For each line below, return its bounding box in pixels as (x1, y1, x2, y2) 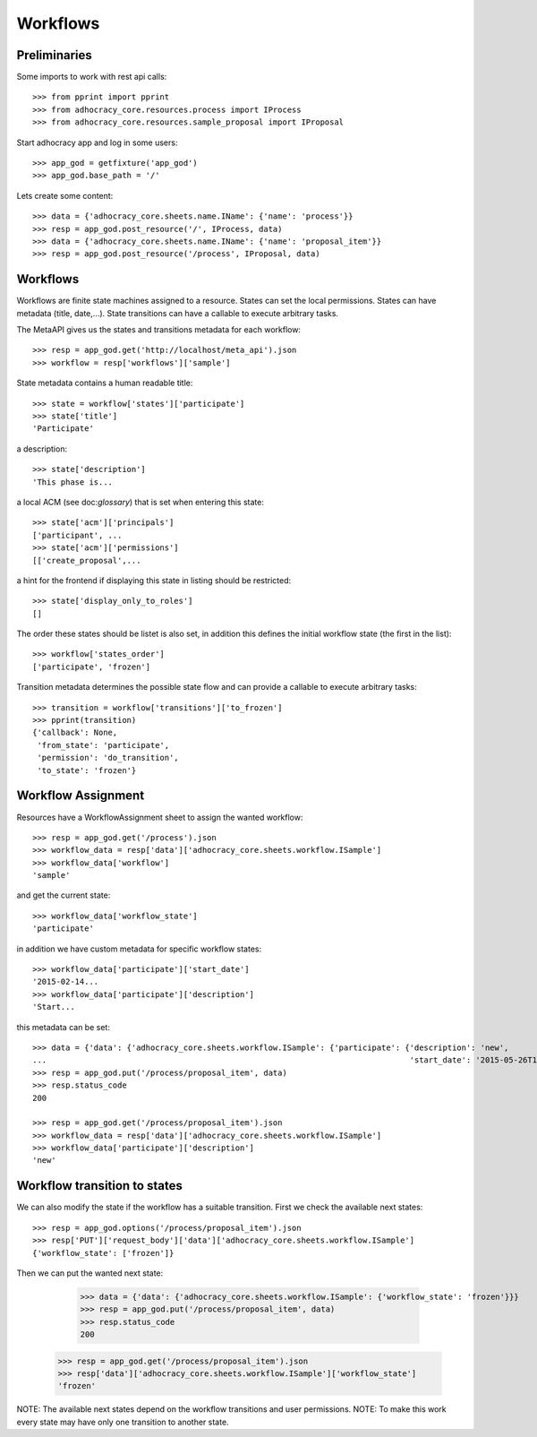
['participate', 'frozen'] (32, 661, 151, 672)
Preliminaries (16, 47, 93, 63)
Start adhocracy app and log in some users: (16, 137, 178, 148)
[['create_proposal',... (32, 555, 141, 565)
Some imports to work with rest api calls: (16, 72, 167, 82)
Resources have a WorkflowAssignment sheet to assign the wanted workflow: (16, 812, 303, 822)
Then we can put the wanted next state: (16, 1268, 164, 1278)
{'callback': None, (32, 727, 118, 738)
